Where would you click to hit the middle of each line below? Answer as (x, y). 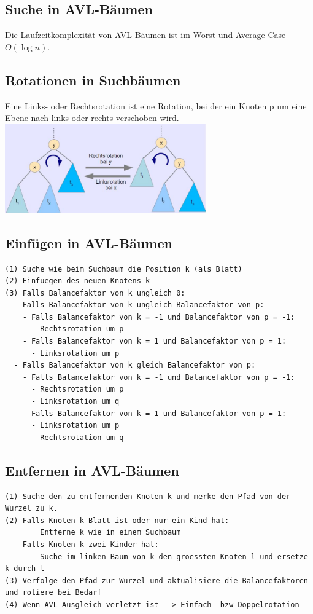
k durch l (25, 569)
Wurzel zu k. (31, 509)
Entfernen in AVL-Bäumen (92, 470)
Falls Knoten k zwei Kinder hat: (91, 544)
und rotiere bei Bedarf (53, 593)
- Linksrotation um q (75, 402)
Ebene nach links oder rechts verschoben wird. (92, 118)
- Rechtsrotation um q (77, 437)
